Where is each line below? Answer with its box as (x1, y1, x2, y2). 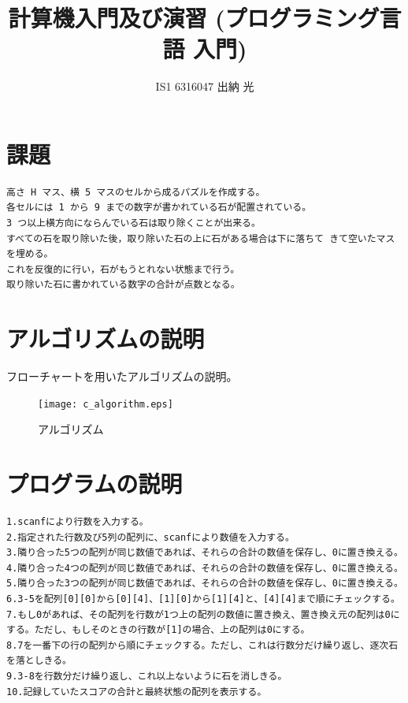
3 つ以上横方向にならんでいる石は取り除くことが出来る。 (6, 218, 261, 229)
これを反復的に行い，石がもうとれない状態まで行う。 (6, 263, 240, 275)
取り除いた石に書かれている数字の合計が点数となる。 (6, 279, 240, 291)
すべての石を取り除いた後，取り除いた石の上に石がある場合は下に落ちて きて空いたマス (6, 232, 395, 244)
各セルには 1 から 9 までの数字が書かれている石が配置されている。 (6, 202, 312, 214)
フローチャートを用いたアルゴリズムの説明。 (6, 368, 238, 385)
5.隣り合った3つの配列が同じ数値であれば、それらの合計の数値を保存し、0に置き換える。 (6, 578, 403, 590)
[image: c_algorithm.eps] (38, 398, 173, 410)
